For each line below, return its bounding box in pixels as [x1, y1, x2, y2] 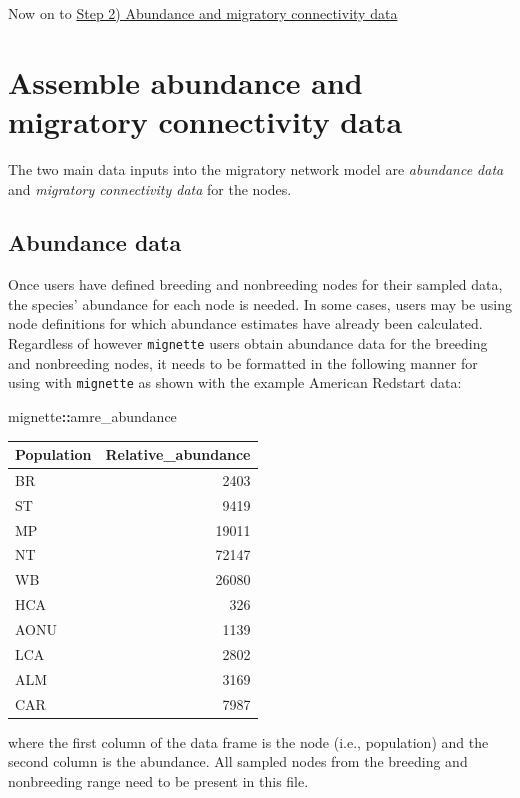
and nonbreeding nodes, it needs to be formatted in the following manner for [8, 352, 478, 373]
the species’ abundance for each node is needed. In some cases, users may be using [8, 293, 512, 314]
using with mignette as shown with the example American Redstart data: [8, 372, 462, 393]
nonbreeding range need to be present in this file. [8, 770, 309, 791]
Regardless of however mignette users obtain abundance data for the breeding [8, 333, 488, 354]
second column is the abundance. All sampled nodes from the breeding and [8, 751, 468, 772]
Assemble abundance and [8, 61, 363, 102]
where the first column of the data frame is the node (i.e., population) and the [8, 731, 489, 752]
